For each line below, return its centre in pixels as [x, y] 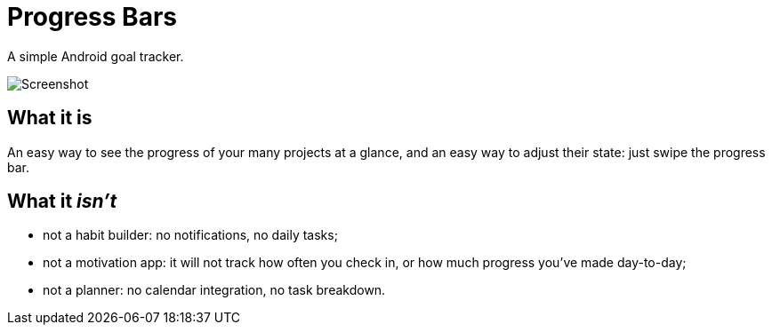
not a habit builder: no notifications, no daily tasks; [190, 235]
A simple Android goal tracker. [96, 56]
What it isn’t [62, 202]
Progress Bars [92, 17]
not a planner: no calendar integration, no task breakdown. [214, 290]
